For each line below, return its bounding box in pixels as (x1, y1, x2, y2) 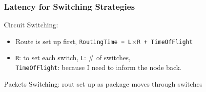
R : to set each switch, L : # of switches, (15, 52, 131, 63)
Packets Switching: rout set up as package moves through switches (4, 78, 203, 89)
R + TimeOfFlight (137, 38, 193, 46)
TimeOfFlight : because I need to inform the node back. (15, 62, 182, 72)
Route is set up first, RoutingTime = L (15, 36, 132, 46)
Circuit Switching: (4, 20, 58, 30)
